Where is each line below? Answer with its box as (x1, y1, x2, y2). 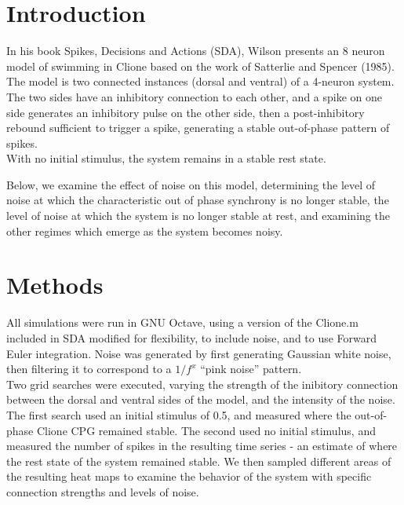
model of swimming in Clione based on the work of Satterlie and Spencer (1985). (6, 57, 395, 74)
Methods (6, 269, 104, 301)
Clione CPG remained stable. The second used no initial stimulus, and (36, 422, 376, 438)
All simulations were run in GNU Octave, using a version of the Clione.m (6, 314, 359, 331)
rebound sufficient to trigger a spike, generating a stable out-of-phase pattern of (6, 119, 390, 136)
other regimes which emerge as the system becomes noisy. (6, 222, 283, 239)
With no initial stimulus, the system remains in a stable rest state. (6, 150, 326, 167)
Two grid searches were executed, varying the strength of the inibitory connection (6, 375, 399, 392)
